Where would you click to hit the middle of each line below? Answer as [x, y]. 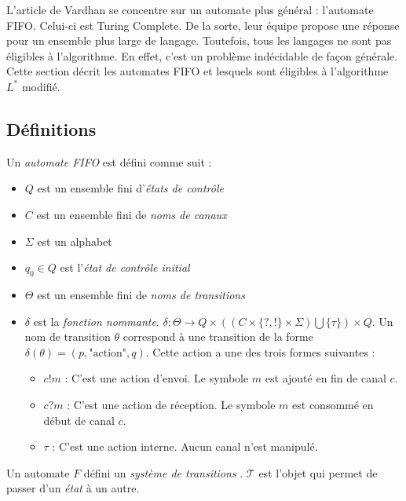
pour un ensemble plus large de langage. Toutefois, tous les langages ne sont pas [199, 40]
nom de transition [68, 336]
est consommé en [333, 404]
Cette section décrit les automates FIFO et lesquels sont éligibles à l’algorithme [198, 71]
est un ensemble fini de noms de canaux [132, 214]
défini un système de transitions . [163, 472]
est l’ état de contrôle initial [125, 267]
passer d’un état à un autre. [73, 488]
